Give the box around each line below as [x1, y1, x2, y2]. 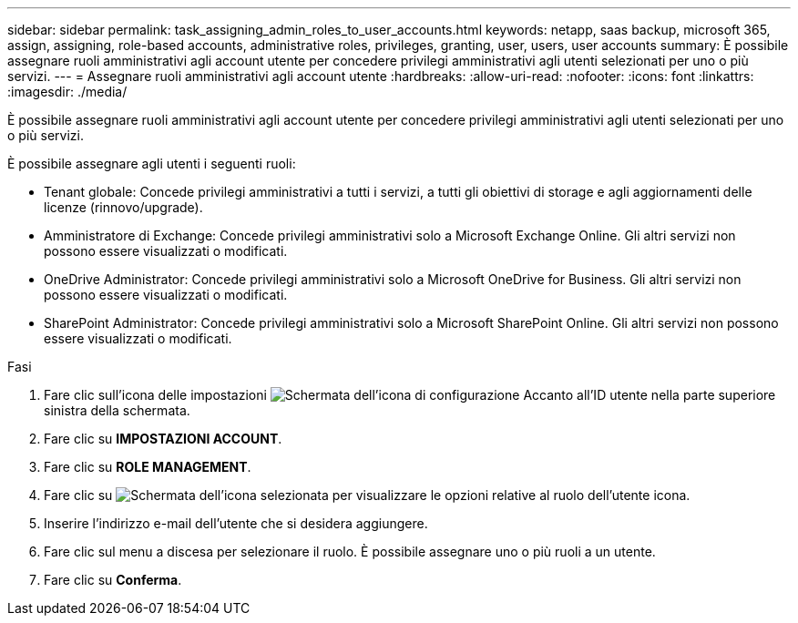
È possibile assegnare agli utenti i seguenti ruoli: [7, 156, 296, 171]
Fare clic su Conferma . [44, 572, 182, 587]
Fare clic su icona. [44, 487, 691, 503]
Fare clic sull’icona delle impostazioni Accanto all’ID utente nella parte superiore [44, 387, 776, 403]
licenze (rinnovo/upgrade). [44, 199, 203, 215]
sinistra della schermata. [44, 403, 190, 418]
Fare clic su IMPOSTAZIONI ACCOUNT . [44, 431, 282, 446]
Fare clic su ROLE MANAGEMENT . [44, 459, 251, 475]
